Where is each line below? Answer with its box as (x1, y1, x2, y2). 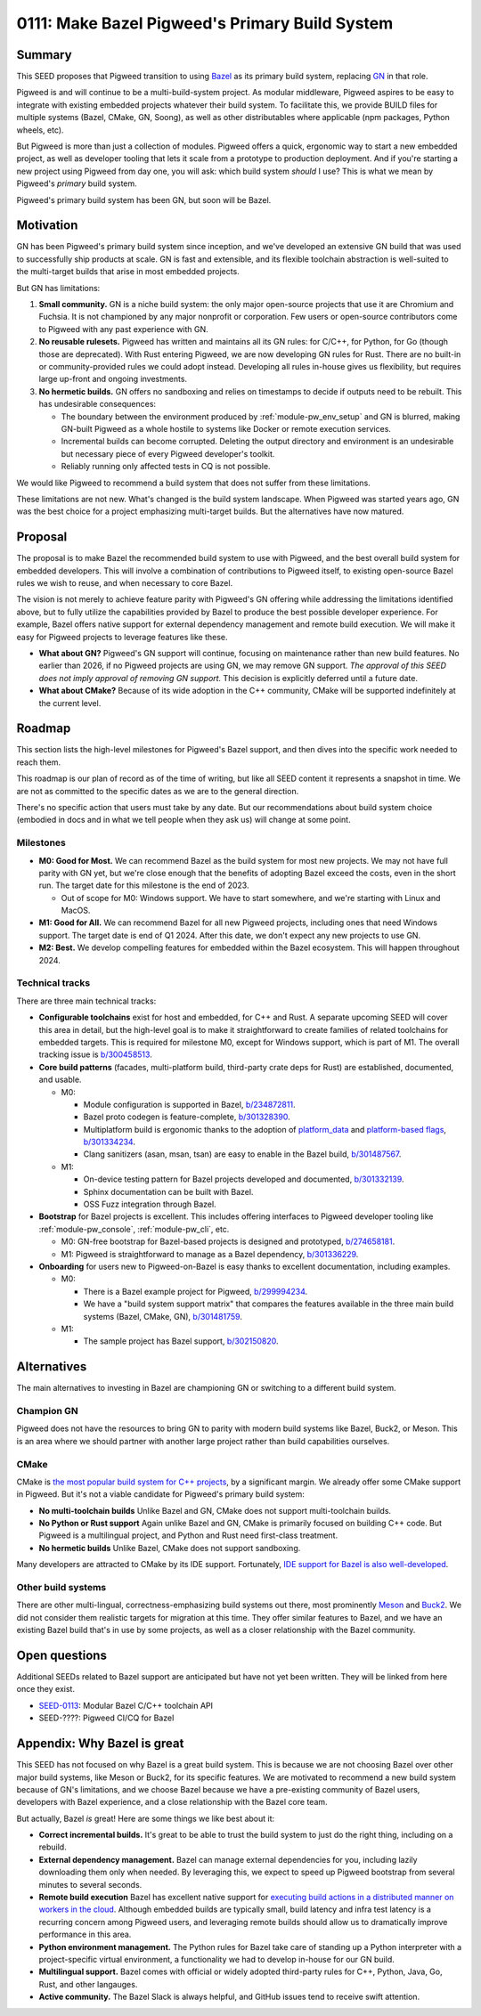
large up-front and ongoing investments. (38, 374, 187, 385)
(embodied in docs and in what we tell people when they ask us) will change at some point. (16, 815, 351, 825)
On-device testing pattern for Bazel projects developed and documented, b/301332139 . (83, 1174, 404, 1184)
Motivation (16, 218, 78, 233)
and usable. (38, 1074, 82, 1085)
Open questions (16, 1647, 107, 1662)
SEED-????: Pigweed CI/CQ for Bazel (38, 1712, 175, 1723)
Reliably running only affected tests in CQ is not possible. (61, 461, 271, 472)
